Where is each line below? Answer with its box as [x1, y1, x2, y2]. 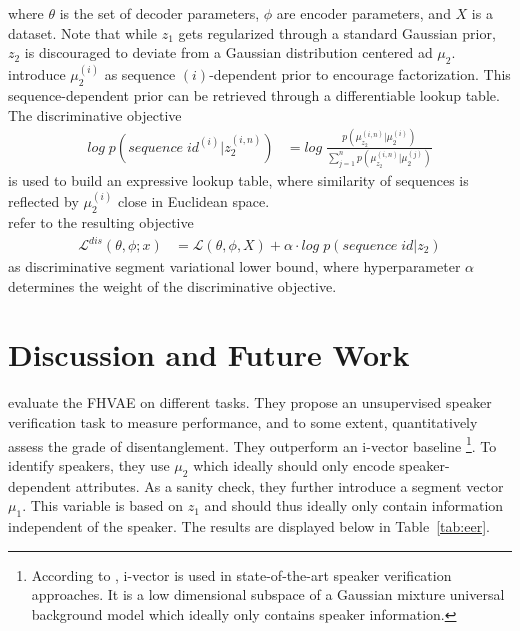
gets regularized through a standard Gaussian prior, [178, 22, 496, 43]
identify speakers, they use [8, 454, 170, 475]
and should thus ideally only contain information [204, 495, 504, 516]
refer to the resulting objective [8, 211, 194, 232]
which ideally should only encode [193, 454, 395, 475]
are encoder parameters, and [276, 3, 451, 23]
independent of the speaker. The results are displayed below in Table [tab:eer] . [8, 515, 490, 536]
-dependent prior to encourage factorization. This [209, 64, 511, 85]
